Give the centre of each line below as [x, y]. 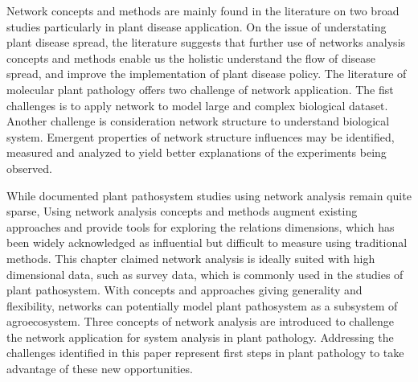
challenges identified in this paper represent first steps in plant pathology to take [205, 353]
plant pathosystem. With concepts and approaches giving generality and [184, 290]
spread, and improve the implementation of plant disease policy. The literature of [207, 74]
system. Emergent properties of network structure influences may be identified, [201, 136]
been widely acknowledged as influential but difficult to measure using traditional [207, 242]
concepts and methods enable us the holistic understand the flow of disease [191, 58]
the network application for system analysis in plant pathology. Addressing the [200, 337]
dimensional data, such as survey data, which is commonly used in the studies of [205, 274]
